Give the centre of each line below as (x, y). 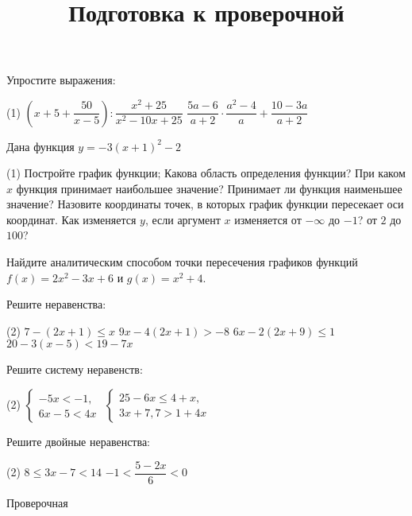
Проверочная (37, 502)
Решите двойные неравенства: (79, 442)
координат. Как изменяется (71, 219)
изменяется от (268, 219)
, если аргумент (183, 219)
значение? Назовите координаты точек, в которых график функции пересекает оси (205, 204)
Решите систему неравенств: (75, 369)
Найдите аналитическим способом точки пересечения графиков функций (182, 262)
